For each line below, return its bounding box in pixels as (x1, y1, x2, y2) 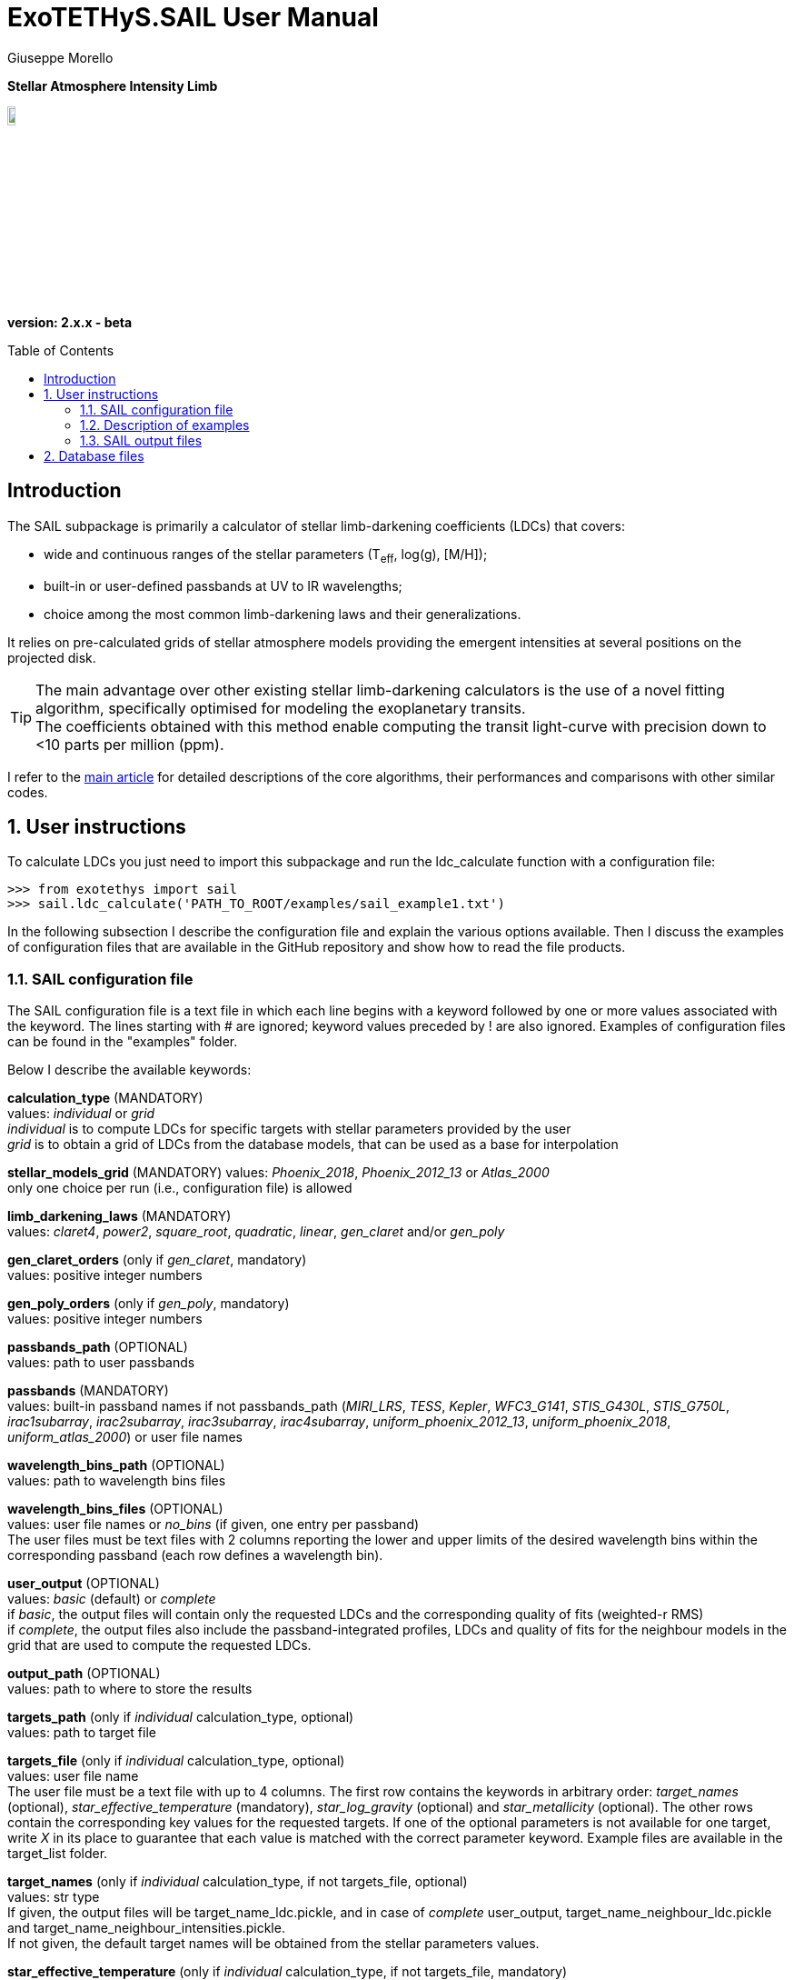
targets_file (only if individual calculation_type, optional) (7, 1753, 345, 1769)
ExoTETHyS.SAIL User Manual (7, 2, 379, 33)
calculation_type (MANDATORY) (7, 1090, 203, 1106)
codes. (7, 784, 48, 800)
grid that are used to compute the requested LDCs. (7, 1637, 312, 1654)
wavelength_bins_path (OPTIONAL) (7, 1457, 225, 1474)
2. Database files (44, 447, 144, 464)
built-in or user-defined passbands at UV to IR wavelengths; (44, 577, 402, 594)
